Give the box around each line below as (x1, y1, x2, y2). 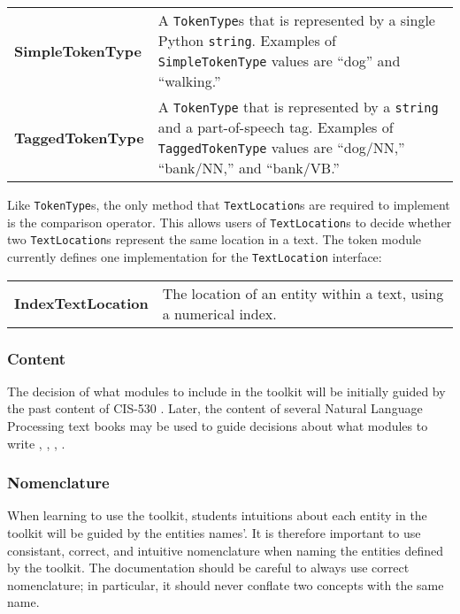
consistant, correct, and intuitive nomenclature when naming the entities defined (7, 541, 444, 559)
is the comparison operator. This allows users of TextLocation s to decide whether (7, 212, 452, 231)
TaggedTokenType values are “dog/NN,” (157, 137, 405, 157)
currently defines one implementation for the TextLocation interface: (7, 247, 382, 265)
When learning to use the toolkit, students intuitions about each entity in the (7, 506, 427, 525)
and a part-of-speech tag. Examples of (157, 117, 394, 137)
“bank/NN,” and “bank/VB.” (157, 157, 340, 178)
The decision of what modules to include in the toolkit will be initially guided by (7, 381, 446, 400)
